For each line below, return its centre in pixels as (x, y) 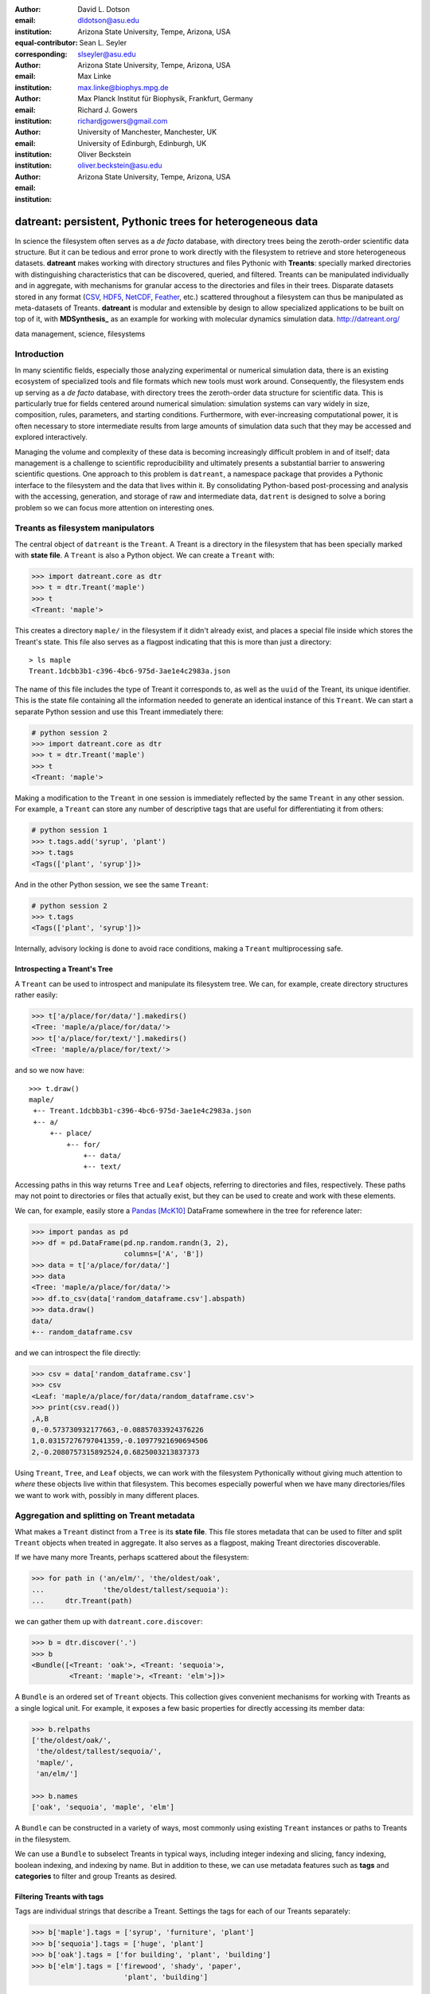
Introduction (39, 354)
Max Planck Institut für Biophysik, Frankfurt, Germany (166, 99)
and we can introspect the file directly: (78, 1353)
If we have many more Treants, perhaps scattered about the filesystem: (132, 1557)
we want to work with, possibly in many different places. (107, 1495)
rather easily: (36, 995)
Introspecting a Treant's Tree (64, 969)
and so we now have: (50, 1070)
